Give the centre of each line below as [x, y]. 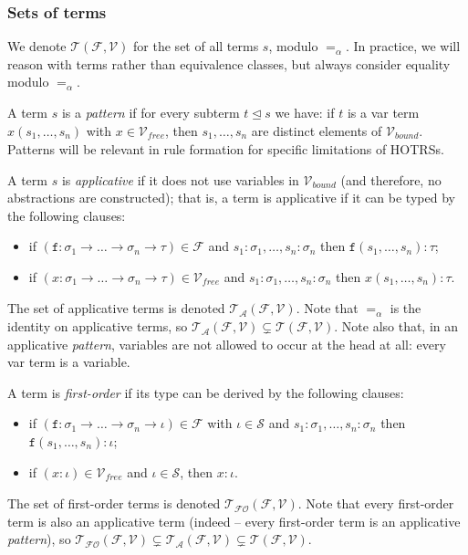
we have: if [305, 112]
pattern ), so [39, 539]
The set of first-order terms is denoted [114, 503]
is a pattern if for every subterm [151, 112]
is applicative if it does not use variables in [180, 179]
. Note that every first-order [376, 503]
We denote [37, 46]
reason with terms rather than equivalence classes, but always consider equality [229, 63]
